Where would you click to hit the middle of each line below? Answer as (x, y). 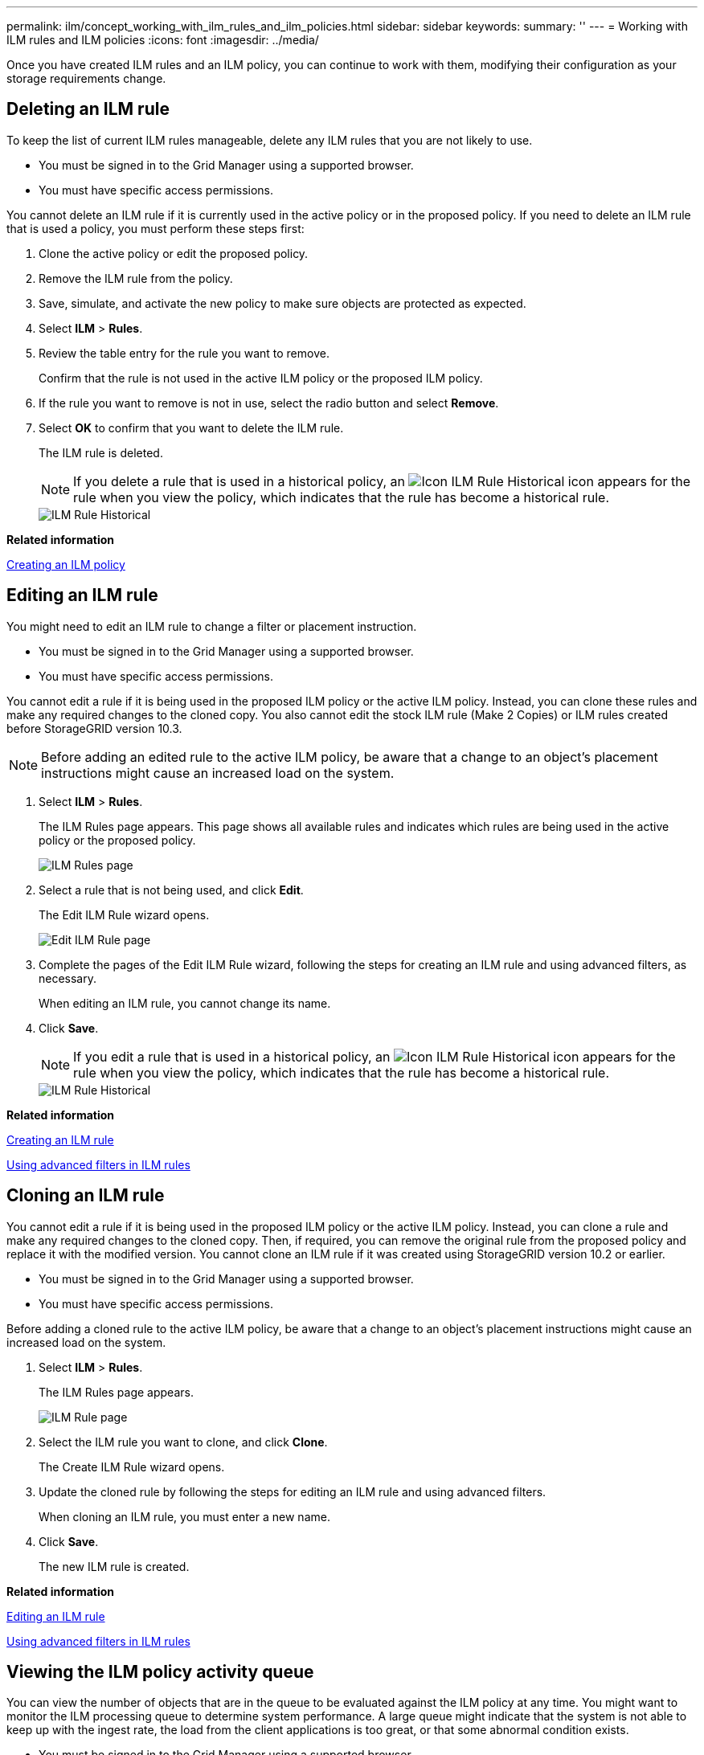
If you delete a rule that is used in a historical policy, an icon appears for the (382, 481)
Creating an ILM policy (66, 564)
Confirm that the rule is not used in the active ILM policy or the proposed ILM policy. (261, 378)
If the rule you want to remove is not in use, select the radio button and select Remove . (269, 403)
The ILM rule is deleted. (101, 452)
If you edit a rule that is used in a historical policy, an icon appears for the (375, 1056)
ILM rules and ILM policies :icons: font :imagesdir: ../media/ (163, 40)
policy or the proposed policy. (117, 840)
